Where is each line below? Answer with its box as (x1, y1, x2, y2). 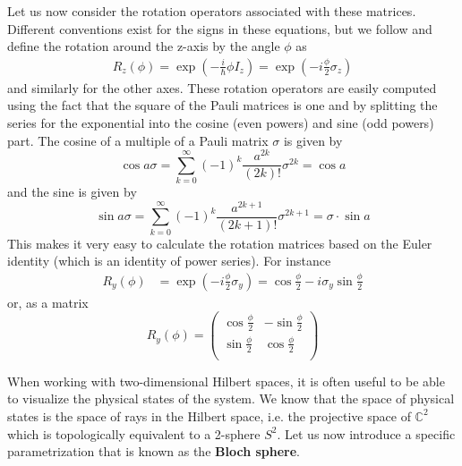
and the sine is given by (7, 182, 137, 201)
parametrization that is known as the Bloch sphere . (7, 442, 300, 461)
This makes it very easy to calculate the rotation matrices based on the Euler (7, 233, 432, 252)
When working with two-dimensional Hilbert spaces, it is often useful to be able (7, 371, 445, 390)
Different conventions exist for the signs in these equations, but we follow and (7, 19, 432, 38)
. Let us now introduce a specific (277, 424, 456, 443)
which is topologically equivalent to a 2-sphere (7, 424, 261, 443)
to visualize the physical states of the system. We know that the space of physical (7, 389, 455, 408)
